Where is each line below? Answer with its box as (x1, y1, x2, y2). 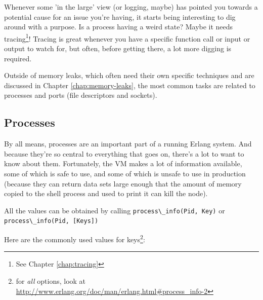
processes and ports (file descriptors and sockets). (4, 90, 157, 100)
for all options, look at (16, 275, 86, 286)
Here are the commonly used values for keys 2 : (4, 233, 145, 244)
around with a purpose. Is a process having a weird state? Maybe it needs (4, 21, 233, 32)
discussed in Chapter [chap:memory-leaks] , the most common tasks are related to (4, 80, 255, 90)
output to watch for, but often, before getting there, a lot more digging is (4, 43, 232, 54)
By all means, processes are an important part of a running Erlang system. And (4, 138, 252, 149)
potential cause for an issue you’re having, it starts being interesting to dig (4, 11, 236, 22)
